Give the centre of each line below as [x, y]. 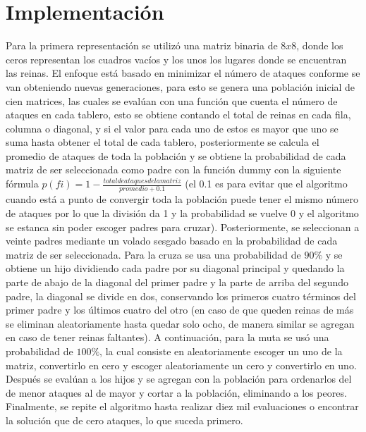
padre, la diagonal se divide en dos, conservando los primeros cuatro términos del [181, 296]
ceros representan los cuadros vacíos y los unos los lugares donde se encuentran [176, 59]
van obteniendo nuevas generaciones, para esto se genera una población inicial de [181, 86]
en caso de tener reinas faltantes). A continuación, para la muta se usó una [167, 337]
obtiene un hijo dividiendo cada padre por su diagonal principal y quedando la [175, 268]
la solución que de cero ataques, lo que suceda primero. [124, 420]
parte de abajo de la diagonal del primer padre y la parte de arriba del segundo [177, 282]
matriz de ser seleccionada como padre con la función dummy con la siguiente [173, 169]
